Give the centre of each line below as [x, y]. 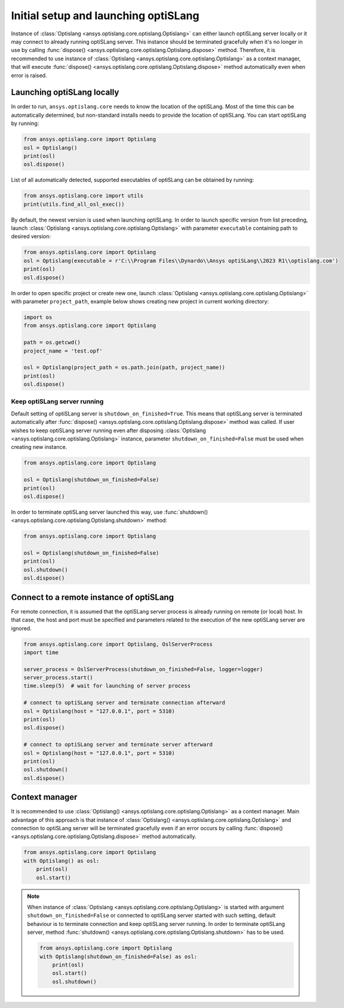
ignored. [21, 628]
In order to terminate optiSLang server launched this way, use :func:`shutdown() [110, 512]
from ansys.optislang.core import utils [83, 196]
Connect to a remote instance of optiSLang [93, 597]
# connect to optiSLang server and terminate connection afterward [125, 703]
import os [38, 317]
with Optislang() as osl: [62, 861]
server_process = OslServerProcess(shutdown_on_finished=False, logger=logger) [143, 669]
